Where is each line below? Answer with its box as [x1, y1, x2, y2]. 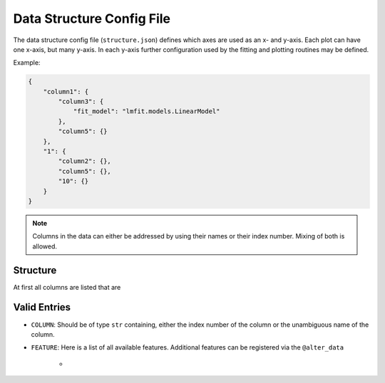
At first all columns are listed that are [13, 283, 121, 291]
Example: [13, 58, 41, 67]
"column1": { [43, 88, 89, 95]
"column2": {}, [58, 157, 112, 165]
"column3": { [58, 98, 104, 106]
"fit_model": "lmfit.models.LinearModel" [73, 107, 220, 115]
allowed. [32, 242, 57, 251]
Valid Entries [13, 301, 71, 313]
